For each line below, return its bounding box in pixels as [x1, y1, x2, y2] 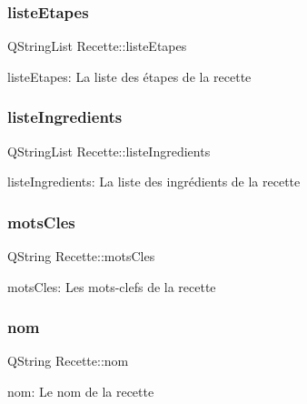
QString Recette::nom [7, 351, 129, 370]
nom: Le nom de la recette [7, 382, 154, 401]
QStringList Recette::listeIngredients [7, 141, 211, 160]
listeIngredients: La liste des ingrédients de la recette [7, 172, 301, 191]
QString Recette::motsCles [7, 247, 155, 266]
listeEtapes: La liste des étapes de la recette [7, 66, 252, 86]
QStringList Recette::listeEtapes [7, 36, 187, 56]
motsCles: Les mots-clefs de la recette [7, 277, 216, 296]
